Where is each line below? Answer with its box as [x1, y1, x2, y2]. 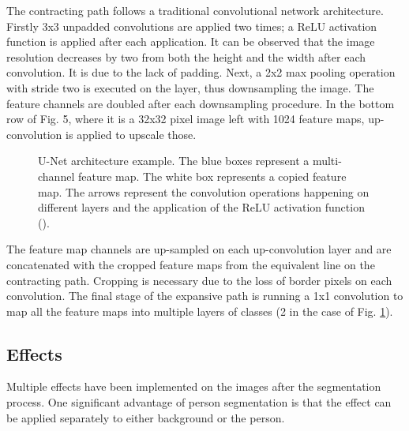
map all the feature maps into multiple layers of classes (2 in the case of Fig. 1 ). [6, 302, 393, 319]
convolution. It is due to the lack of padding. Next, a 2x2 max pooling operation [6, 64, 396, 81]
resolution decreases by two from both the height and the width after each [6, 48, 366, 65]
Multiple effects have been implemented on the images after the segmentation [6, 378, 381, 395]
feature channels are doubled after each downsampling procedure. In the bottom [6, 95, 395, 111]
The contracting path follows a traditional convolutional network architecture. [6, 2, 384, 18]
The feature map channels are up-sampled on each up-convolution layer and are [6, 241, 392, 257]
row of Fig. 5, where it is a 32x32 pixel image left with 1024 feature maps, [6, 111, 365, 127]
